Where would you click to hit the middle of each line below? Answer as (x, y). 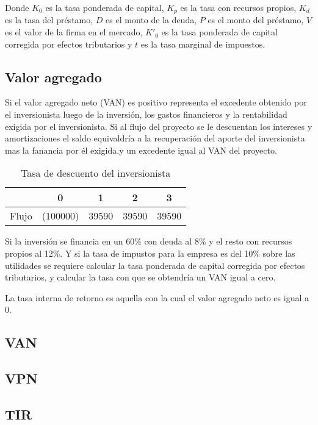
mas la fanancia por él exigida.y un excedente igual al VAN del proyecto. (141, 150)
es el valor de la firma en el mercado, (74, 32)
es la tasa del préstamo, (49, 20)
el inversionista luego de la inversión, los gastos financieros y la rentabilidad (146, 114)
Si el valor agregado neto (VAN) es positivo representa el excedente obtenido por (156, 102)
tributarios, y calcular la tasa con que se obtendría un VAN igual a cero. (140, 277)
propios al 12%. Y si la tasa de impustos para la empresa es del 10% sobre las (150, 253)
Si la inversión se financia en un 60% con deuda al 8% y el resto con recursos (149, 241)
